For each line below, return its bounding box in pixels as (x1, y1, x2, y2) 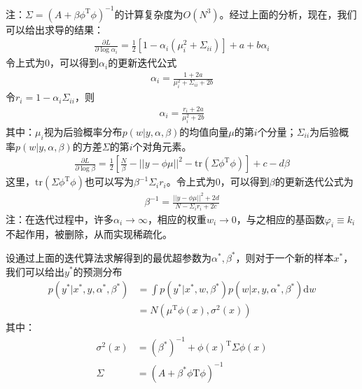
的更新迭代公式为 (274, 174, 354, 189)
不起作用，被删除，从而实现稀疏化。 (6, 227, 172, 241)
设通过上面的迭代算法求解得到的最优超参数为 (6, 250, 211, 264)
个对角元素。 (132, 139, 192, 153)
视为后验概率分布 (43, 124, 123, 139)
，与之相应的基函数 (236, 211, 325, 226)
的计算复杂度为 (114, 6, 183, 21)
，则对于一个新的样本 (235, 250, 334, 264)
